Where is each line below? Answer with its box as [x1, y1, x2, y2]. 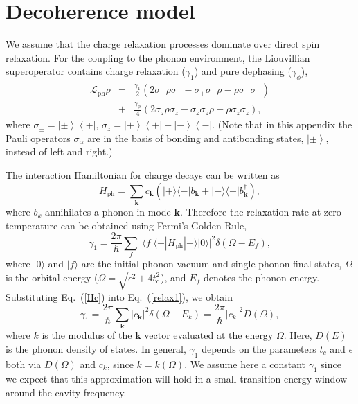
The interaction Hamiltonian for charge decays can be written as [6, 168, 280, 182]
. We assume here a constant [184, 356, 305, 371]
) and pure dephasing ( [194, 64, 292, 78]
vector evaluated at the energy [144, 328, 274, 342]
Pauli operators [6, 130, 71, 145]
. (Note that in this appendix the [212, 117, 352, 132]
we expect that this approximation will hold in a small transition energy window [6, 371, 348, 386]
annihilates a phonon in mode [45, 204, 171, 218]
